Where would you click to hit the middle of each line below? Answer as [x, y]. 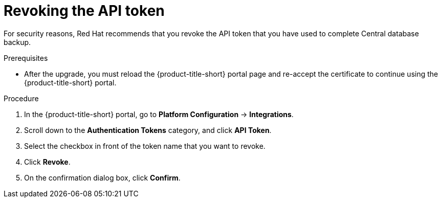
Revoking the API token [84, 11]
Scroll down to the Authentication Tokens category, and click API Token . [148, 130]
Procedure [21, 98]
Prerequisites [26, 58]
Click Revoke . [47, 162]
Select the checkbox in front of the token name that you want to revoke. [145, 146]
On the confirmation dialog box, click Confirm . [102, 177]
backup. [17, 42]
